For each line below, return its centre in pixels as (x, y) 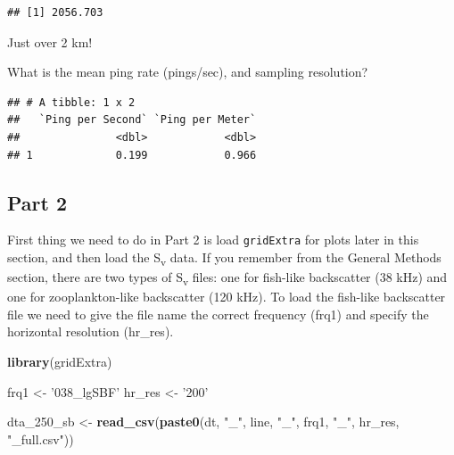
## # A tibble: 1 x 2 (71, 102)
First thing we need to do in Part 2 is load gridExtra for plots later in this (213, 240)
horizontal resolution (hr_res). (91, 331)
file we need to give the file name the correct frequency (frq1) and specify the (218, 314)
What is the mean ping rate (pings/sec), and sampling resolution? (188, 72)
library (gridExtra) (60, 362)
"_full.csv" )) (41, 438)
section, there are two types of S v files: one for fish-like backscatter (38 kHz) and (227, 278)
